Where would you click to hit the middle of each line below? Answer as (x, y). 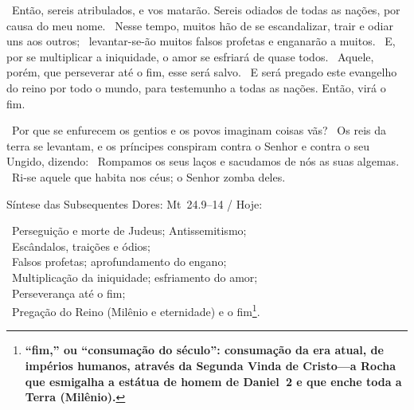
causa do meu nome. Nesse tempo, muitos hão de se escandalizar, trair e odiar (200, 25)
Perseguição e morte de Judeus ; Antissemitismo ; (129, 230)
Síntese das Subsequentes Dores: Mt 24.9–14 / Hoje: (135, 203)
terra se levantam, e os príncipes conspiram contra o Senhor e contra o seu (188, 145)
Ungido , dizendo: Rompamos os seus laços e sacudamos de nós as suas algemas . (203, 161)
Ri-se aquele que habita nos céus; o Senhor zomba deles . (149, 176)
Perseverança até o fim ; (68, 293)
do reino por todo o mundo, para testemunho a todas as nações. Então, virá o (196, 87)
